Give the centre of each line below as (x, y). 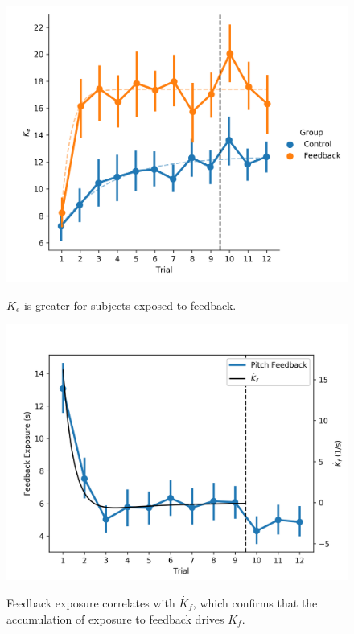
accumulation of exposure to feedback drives (115, 618)
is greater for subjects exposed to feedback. (130, 305)
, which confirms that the (255, 603)
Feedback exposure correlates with (91, 603)
